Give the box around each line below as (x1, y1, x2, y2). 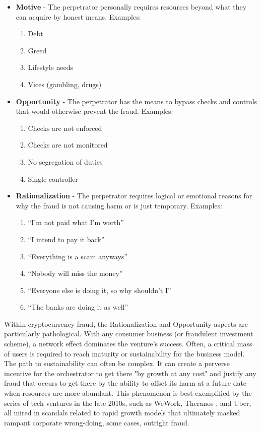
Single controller (28, 173, 78, 184)
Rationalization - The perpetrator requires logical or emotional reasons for (16, 190, 252, 201)
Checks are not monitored (28, 139, 108, 150)
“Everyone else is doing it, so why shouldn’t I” (28, 284, 171, 295)
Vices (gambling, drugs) (28, 79, 102, 89)
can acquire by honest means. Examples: (16, 11, 141, 22)
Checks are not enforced (28, 122, 102, 133)
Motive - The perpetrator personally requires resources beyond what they (16, 2, 247, 12)
